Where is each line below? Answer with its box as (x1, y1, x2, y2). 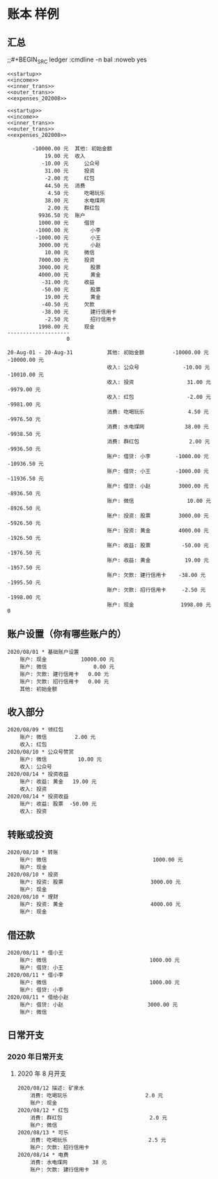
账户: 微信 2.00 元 (20, 734, 96, 741)
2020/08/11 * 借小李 (7, 972, 64, 979)
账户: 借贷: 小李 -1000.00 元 (107, 453, 209, 460)
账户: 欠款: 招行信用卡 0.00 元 (20, 678, 109, 685)
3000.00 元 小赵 (38, 242, 101, 249)
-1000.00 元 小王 (35, 234, 101, 241)
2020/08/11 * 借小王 (7, 949, 64, 957)
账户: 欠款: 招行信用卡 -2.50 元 (107, 586, 206, 594)
